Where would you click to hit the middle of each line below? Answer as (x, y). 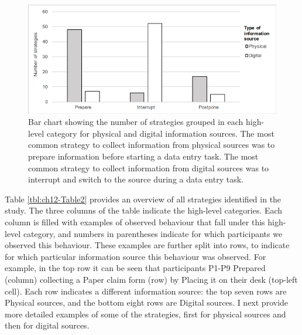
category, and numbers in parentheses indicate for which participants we (153, 233)
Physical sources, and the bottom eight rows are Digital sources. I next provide (147, 302)
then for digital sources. (47, 325)
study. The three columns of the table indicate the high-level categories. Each (144, 210)
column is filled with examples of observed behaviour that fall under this (135, 221)
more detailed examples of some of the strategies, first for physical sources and (145, 314)
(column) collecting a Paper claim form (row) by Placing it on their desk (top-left (151, 279)
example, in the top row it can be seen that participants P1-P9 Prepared (135, 268)
